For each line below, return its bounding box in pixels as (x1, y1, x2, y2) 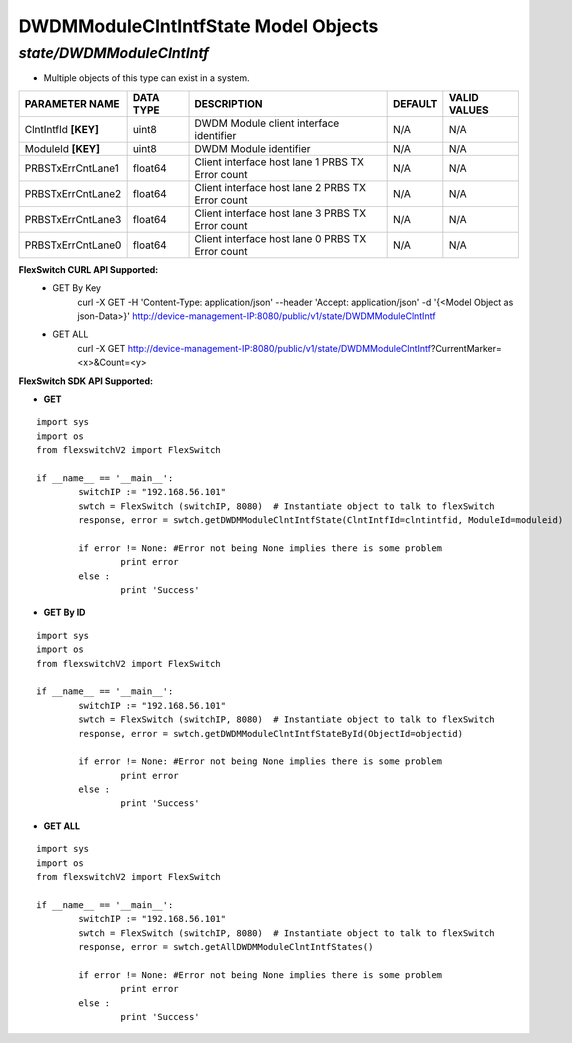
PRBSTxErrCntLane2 (24, 186, 122, 200)
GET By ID (43, 606, 86, 619)
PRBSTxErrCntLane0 (24, 238, 122, 252)
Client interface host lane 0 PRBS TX (194, 231, 367, 245)
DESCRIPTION (194, 96, 263, 110)
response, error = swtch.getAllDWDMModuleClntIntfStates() (78, 941, 374, 952)
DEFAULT (392, 96, 438, 110)
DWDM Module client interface (194, 116, 340, 130)
